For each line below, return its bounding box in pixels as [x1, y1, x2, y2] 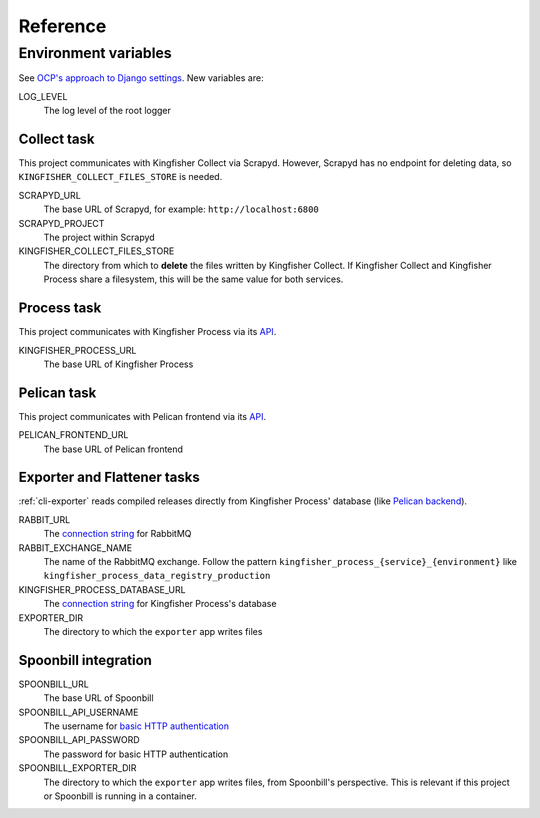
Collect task [18, 130, 95, 147]
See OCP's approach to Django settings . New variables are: [18, 72, 264, 84]
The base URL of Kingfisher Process [43, 358, 194, 370]
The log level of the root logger [43, 105, 172, 117]
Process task [18, 300, 102, 317]
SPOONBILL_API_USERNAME [18, 706, 139, 718]
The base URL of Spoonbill [43, 692, 154, 704]
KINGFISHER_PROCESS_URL [18, 344, 137, 356]
